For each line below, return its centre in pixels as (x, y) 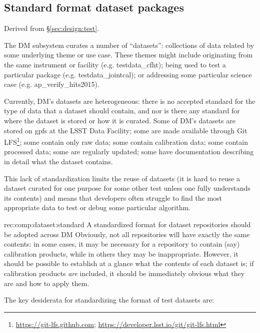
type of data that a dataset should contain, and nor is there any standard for (122, 111)
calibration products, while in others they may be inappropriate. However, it (121, 253)
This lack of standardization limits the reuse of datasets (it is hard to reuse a (122, 178)
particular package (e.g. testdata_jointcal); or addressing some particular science (128, 74)
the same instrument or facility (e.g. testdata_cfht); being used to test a (115, 64)
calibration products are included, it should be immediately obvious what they (124, 273)
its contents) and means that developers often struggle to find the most (113, 197)
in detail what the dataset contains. (58, 161)
